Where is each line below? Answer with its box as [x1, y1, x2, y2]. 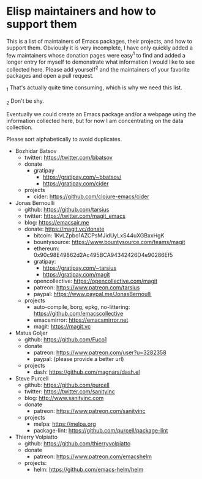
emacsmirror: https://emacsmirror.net [33, 316, 129, 324]
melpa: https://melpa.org [33, 420, 96, 428]
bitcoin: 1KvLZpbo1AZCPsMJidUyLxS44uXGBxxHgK [33, 231, 165, 239]
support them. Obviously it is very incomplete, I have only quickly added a [6, 44, 193, 51]
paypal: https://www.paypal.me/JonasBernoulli [33, 290, 152, 297]
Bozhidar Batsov [15, 147, 57, 154]
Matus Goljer [15, 329, 48, 336]
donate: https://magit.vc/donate [24, 225, 105, 232]
